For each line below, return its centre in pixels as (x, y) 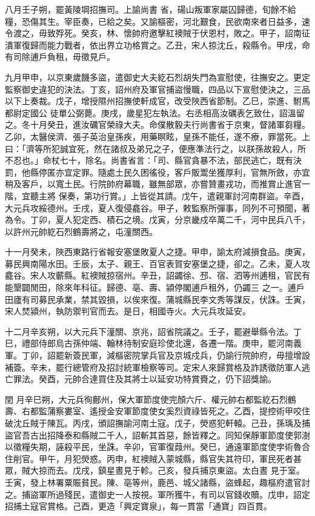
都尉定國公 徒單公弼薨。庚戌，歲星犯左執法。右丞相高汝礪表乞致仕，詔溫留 (155, 112)
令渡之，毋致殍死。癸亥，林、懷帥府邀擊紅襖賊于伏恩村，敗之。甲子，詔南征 (157, 33)
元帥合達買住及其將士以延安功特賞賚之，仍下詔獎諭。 (170, 379)
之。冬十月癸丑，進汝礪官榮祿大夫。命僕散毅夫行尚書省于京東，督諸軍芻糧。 (157, 124)
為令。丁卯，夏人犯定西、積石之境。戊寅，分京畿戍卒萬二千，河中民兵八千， (157, 220)
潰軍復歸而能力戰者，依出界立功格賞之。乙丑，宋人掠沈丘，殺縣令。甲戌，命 (157, 45)
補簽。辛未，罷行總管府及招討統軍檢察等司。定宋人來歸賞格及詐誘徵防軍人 (153, 367)
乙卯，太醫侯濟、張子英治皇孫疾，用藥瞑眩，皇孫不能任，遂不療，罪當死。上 (157, 136)
